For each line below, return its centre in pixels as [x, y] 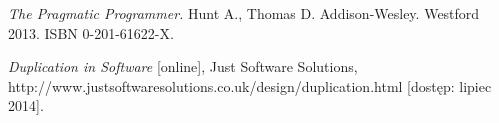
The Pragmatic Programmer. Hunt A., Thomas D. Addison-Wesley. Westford [244, 13]
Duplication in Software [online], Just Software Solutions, [183, 66]
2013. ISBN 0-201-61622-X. [91, 32]
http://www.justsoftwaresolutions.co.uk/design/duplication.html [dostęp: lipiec [250, 85]
